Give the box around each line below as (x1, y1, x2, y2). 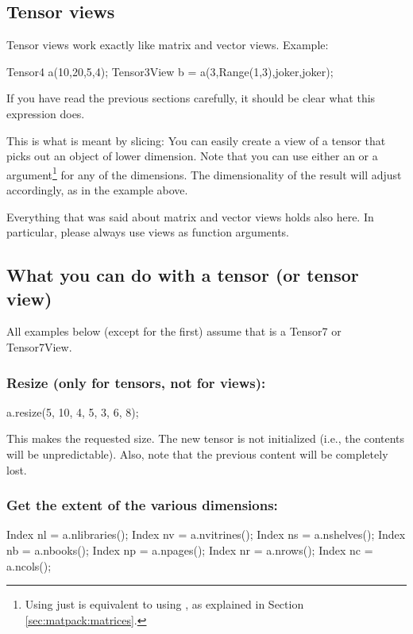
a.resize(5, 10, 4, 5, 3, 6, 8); (6, 403, 139, 420)
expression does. (6, 105, 85, 121)
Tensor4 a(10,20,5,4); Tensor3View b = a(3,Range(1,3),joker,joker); (6, 63, 334, 79)
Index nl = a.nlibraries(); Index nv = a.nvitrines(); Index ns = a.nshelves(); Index (6, 526, 406, 543)
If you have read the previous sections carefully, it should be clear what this (6, 90, 376, 106)
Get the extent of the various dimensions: (6, 495, 278, 515)
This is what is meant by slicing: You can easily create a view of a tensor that (6, 132, 386, 148)
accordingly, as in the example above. (6, 182, 188, 198)
